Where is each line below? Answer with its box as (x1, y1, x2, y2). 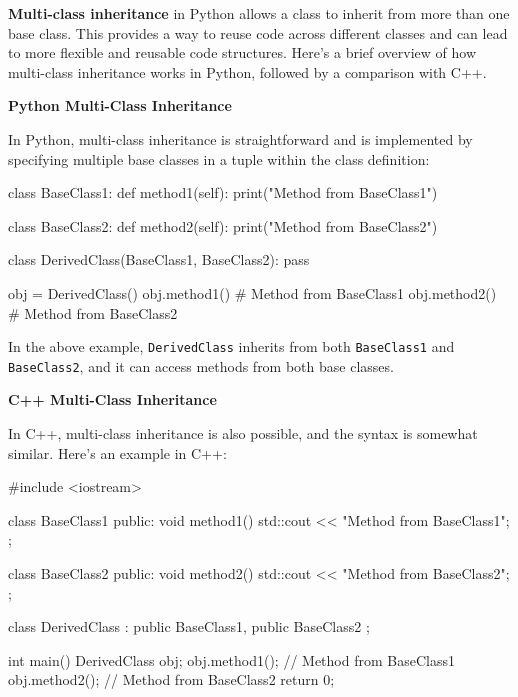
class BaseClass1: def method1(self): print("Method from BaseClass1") (8, 182, 438, 203)
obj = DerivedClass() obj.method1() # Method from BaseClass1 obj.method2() (8, 282, 497, 303)
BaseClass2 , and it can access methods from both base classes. (8, 355, 394, 376)
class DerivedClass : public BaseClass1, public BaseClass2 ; (8, 616, 370, 637)
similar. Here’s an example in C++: (8, 442, 227, 463)
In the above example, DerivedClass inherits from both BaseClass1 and (8, 336, 455, 357)
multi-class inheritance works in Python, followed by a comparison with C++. (8, 61, 487, 82)
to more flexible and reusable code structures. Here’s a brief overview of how (8, 42, 476, 63)
